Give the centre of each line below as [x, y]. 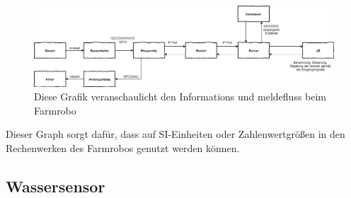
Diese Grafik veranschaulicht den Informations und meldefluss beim [180, 97]
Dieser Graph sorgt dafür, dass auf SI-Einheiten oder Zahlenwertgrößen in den [175, 134]
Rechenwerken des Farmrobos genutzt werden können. [123, 148]
